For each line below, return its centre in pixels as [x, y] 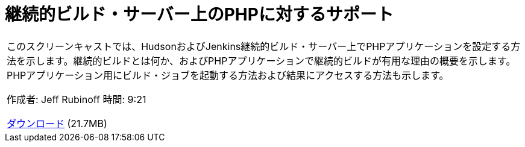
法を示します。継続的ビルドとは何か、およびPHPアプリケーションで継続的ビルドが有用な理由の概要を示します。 [261, 61]
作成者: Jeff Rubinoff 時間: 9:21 [77, 99]
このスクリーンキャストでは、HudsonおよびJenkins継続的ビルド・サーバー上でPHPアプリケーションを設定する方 [264, 46]
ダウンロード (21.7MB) [57, 123]
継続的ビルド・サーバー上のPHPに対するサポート [199, 14]
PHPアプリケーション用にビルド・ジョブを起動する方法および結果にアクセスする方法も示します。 [228, 75]
